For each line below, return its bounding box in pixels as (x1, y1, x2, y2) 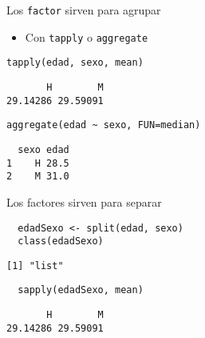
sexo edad (18, 143, 69, 155)
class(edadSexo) (18, 235, 104, 247)
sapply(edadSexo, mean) (18, 284, 144, 296)
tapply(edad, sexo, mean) (6, 57, 144, 69)
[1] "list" (6, 260, 64, 272)
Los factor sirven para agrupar (6, 2, 161, 18)
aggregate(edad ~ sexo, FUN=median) (6, 119, 201, 131)
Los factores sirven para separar (6, 193, 162, 210)
